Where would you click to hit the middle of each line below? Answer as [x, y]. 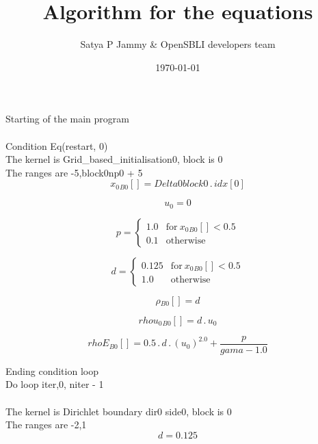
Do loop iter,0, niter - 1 [55, 384]
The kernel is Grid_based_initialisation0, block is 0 [114, 159]
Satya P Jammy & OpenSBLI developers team [178, 44]
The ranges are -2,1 [46, 425]
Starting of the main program [67, 119]
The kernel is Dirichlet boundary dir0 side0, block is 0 [119, 411]
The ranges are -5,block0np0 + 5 [74, 172]
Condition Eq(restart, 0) [57, 145]
